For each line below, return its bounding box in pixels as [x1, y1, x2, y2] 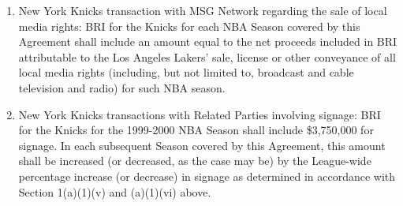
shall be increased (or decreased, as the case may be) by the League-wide [18, 152, 371, 169]
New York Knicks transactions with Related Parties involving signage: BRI [18, 106, 381, 122]
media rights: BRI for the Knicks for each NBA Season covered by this [18, 17, 360, 34]
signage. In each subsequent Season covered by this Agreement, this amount [18, 137, 386, 153]
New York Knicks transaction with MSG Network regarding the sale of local [18, 2, 387, 18]
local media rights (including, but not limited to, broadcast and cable [18, 64, 354, 81]
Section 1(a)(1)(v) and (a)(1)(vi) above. [18, 183, 211, 200]
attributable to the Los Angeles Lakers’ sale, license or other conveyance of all [18, 48, 396, 65]
